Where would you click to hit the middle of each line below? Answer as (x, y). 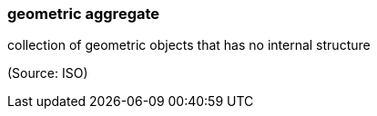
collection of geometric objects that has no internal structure (189, 45)
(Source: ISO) (48, 73)
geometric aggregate (84, 14)
